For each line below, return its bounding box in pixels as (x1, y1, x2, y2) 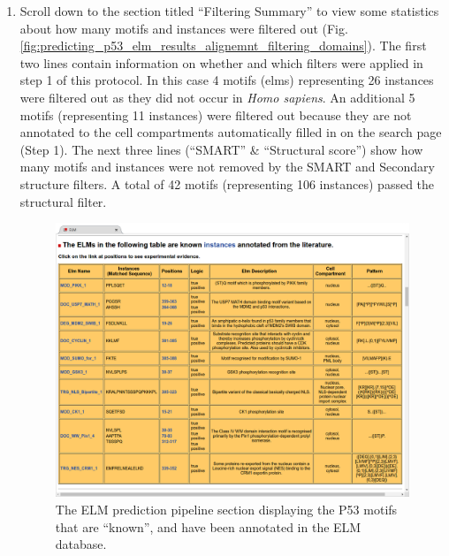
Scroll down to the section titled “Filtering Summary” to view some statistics (19, 2, 439, 19)
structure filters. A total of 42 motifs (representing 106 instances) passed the (19, 174, 435, 193)
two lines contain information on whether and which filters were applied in (19, 53, 423, 72)
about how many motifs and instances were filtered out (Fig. (19, 19, 348, 37)
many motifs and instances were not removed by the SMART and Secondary (19, 157, 435, 176)
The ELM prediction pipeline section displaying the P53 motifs (55, 500, 398, 519)
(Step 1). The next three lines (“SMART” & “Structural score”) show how (19, 140, 423, 158)
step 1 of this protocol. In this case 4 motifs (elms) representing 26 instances (19, 71, 434, 89)
